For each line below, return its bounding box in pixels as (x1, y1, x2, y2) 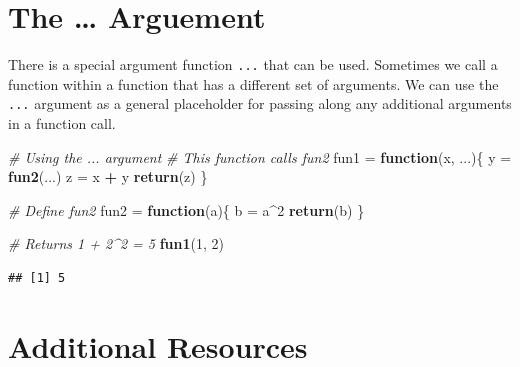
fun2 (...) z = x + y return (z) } (8, 166, 208, 187)
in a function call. (8, 113, 116, 134)
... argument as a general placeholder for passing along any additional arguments (8, 93, 512, 114)
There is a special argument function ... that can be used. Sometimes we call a (8, 54, 498, 75)
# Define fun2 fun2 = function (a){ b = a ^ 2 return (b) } (8, 199, 365, 220)
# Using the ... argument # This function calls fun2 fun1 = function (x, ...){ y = (8, 146, 512, 167)
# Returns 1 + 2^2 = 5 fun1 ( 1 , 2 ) (8, 233, 224, 254)
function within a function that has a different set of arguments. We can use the (8, 73, 499, 94)
